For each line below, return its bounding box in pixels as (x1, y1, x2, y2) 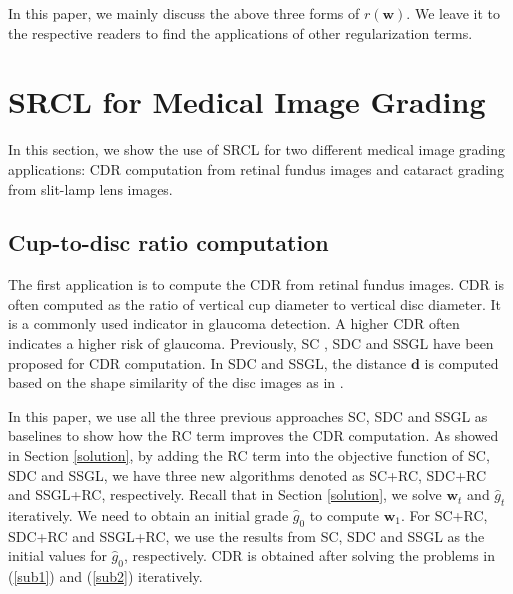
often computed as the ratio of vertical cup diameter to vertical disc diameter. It (8, 293, 502, 314)
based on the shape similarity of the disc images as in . (8, 372, 344, 393)
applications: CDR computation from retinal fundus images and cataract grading (8, 158, 504, 179)
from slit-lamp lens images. (8, 178, 173, 199)
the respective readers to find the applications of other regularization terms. (8, 22, 473, 43)
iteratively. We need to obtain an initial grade (8, 505, 289, 526)
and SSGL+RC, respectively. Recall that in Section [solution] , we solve (8, 484, 442, 505)
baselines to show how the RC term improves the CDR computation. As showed (8, 425, 499, 446)
